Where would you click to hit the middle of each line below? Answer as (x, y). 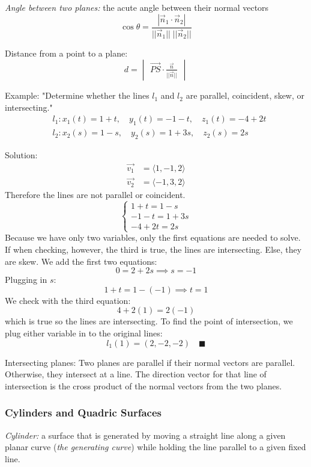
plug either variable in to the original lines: (84, 332)
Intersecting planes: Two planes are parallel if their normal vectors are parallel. (150, 362)
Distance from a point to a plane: (66, 53)
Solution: (21, 155)
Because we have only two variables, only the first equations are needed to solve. (153, 237)
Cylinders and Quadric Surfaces (83, 413)
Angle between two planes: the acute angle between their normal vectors (137, 7)
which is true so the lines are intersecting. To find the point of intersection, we (149, 321)
